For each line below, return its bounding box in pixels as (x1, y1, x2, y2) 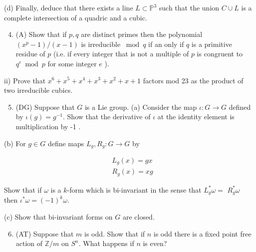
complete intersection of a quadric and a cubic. (4, 12, 147, 22)
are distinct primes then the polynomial (81, 29, 203, 39)
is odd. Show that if (84, 228, 145, 239)
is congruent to (197, 48, 243, 59)
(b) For (4, 138, 26, 148)
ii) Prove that (4, 75, 46, 85)
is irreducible (81, 38, 121, 49)
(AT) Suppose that (15, 228, 74, 239)
